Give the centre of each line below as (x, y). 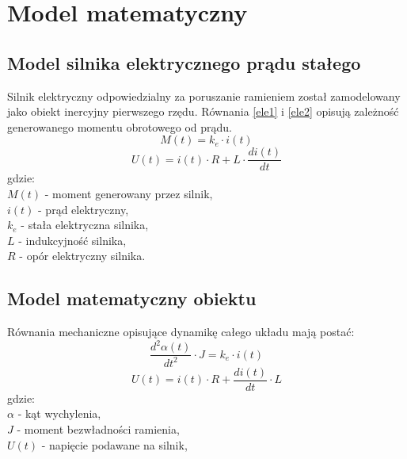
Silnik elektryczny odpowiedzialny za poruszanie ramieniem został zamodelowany (204, 96)
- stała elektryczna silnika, (85, 225)
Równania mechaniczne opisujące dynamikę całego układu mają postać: (181, 332)
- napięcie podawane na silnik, (114, 444)
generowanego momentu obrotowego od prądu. (120, 126)
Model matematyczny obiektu (132, 298)
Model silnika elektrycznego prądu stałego (184, 62)
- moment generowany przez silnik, (129, 194)
